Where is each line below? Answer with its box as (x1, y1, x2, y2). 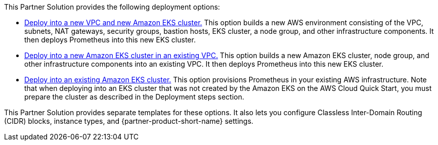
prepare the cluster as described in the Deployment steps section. (24, 92, 244, 101)
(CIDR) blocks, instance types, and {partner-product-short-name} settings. (4, 117, 253, 125)
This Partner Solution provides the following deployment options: (4, 3, 220, 11)
